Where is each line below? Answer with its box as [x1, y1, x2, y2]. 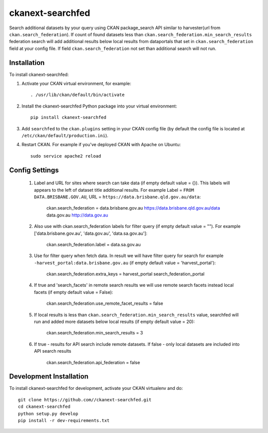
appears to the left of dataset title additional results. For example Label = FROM [34, 187, 195, 193]
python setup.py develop [18, 411, 78, 416]
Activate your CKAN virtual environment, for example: [21, 81, 132, 87]
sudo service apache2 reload [30, 153, 101, 159]
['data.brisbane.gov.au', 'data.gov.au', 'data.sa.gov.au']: [34, 230, 147, 236]
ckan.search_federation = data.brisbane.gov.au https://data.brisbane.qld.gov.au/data [46, 205, 220, 211]
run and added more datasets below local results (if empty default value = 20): [34, 319, 195, 325]
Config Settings [9, 166, 59, 174]
